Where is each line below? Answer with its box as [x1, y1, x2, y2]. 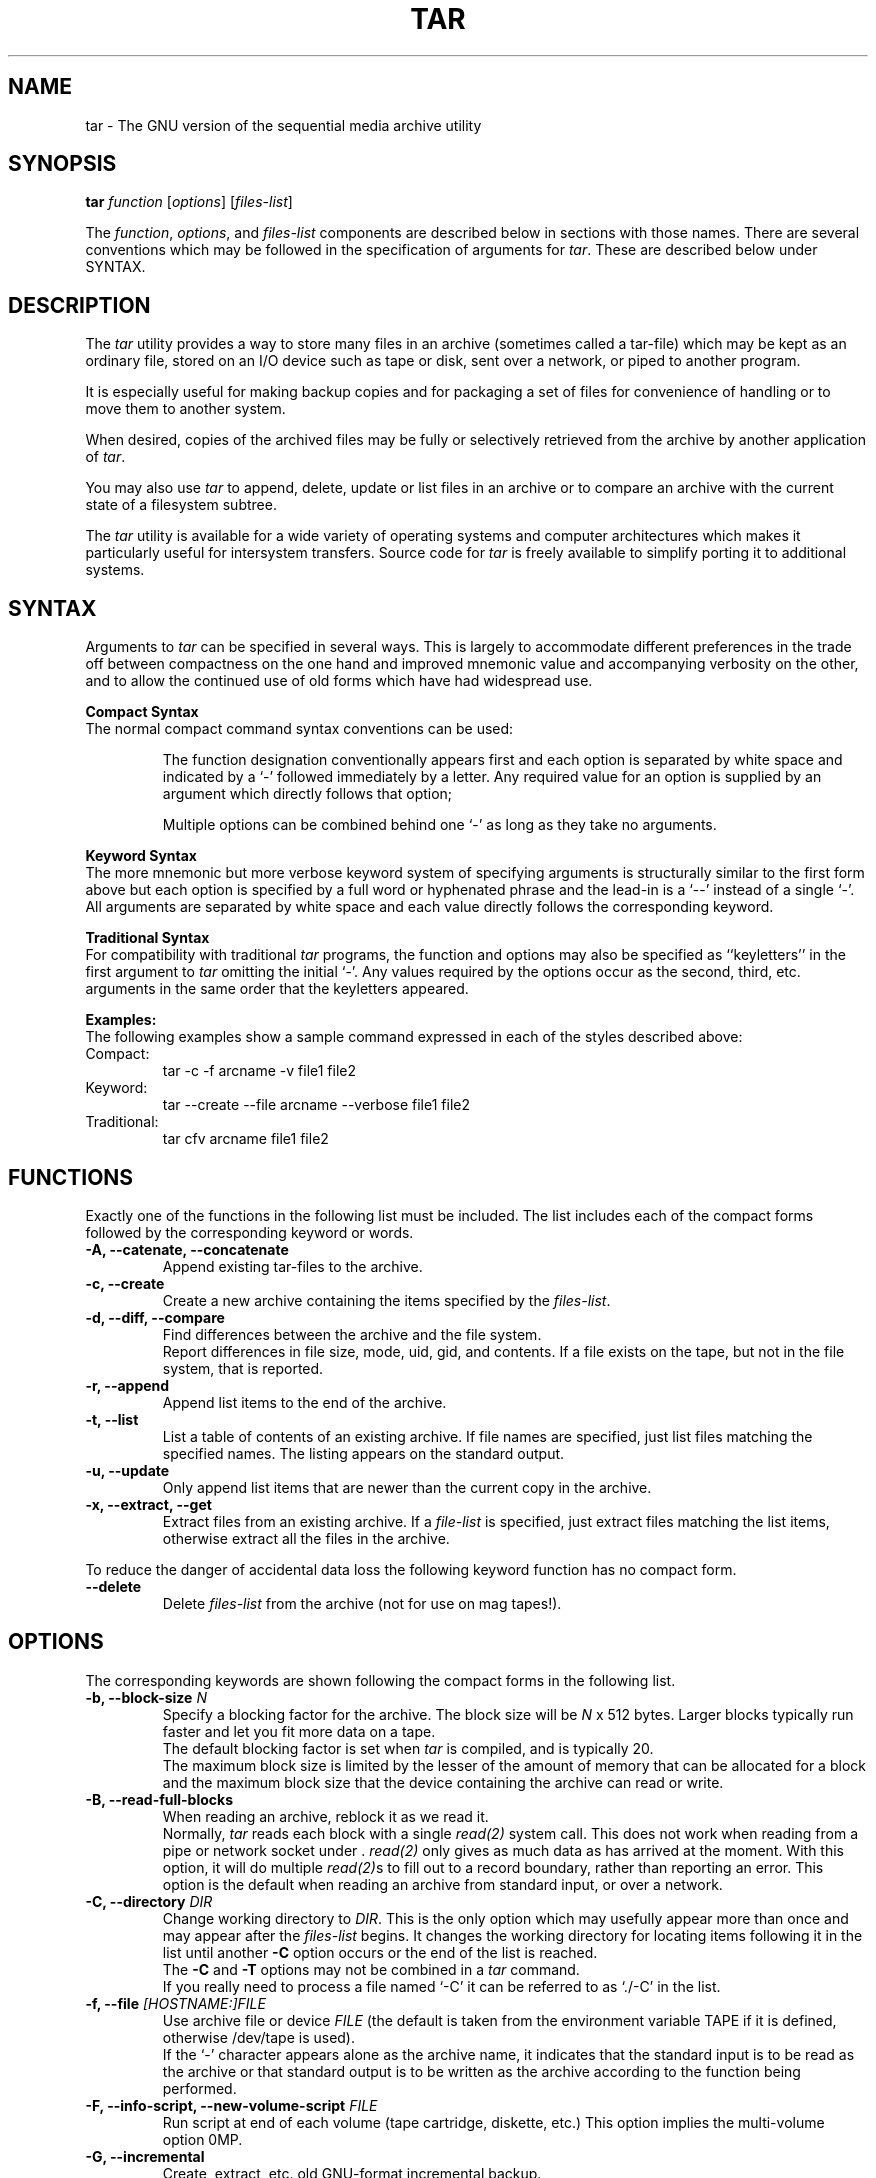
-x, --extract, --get [85, 1495, 212, 1513]
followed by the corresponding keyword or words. [85, 1223, 414, 1241]
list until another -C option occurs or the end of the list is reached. [162, 1943, 598, 1961]
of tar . [85, 448, 126, 466]
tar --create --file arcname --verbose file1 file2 [162, 1096, 470, 1114]
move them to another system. [85, 400, 286, 418]
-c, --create [85, 1274, 165, 1292]
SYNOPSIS [8, 151, 117, 177]
